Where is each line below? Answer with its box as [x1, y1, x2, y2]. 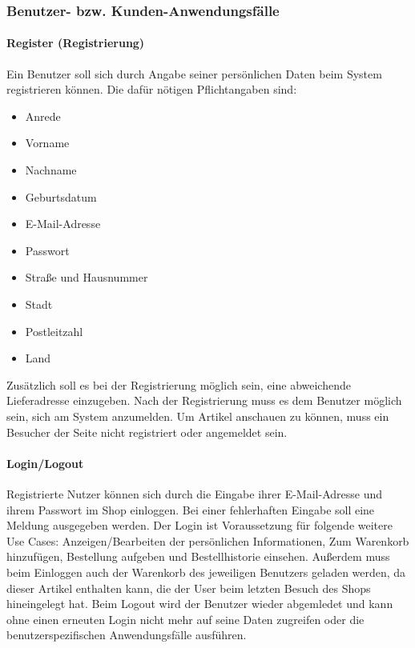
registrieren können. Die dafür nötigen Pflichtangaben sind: [6, 81, 297, 98]
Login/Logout [6, 454, 84, 471]
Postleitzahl [25, 322, 83, 339]
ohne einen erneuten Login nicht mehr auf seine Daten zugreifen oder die [6, 610, 365, 627]
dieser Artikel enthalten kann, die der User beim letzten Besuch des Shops [6, 579, 371, 596]
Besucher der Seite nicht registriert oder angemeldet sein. [6, 423, 288, 440]
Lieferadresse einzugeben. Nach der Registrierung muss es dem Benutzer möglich [6, 392, 402, 409]
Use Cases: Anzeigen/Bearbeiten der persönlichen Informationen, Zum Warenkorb [6, 532, 409, 549]
